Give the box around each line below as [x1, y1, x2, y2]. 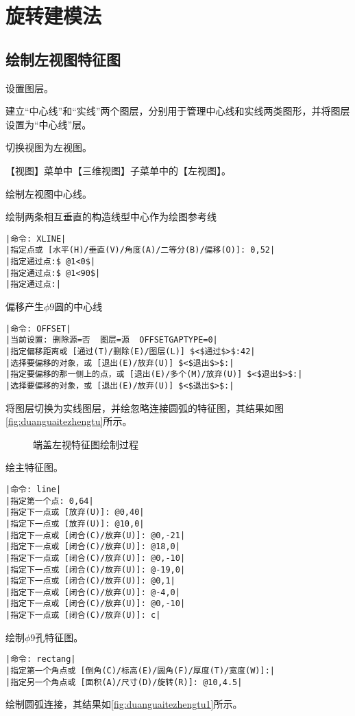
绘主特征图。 [5, 460, 63, 474]
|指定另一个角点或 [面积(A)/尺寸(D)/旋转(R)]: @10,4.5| [5, 677, 243, 687]
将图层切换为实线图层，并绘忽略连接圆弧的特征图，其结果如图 [5, 400, 284, 415]
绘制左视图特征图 [5, 48, 121, 69]
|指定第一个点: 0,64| [5, 496, 94, 506]
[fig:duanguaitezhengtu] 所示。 [5, 414, 132, 428]
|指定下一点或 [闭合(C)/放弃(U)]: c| [5, 610, 161, 621]
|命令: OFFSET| [5, 323, 71, 334]
